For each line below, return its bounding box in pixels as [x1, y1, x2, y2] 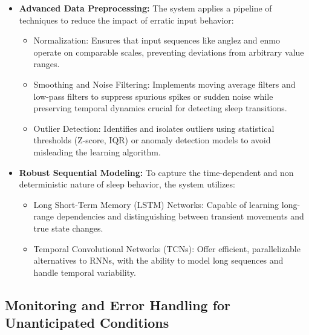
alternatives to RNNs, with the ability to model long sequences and [33, 254, 284, 267]
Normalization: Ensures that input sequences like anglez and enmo [33, 34, 280, 47]
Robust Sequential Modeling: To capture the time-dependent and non [19, 166, 294, 178]
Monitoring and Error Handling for [5, 295, 231, 314]
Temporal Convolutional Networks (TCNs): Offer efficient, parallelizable [33, 242, 301, 255]
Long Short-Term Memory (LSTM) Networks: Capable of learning [33, 198, 279, 210]
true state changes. [33, 221, 103, 234]
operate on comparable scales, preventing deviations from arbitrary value [33, 45, 304, 58]
